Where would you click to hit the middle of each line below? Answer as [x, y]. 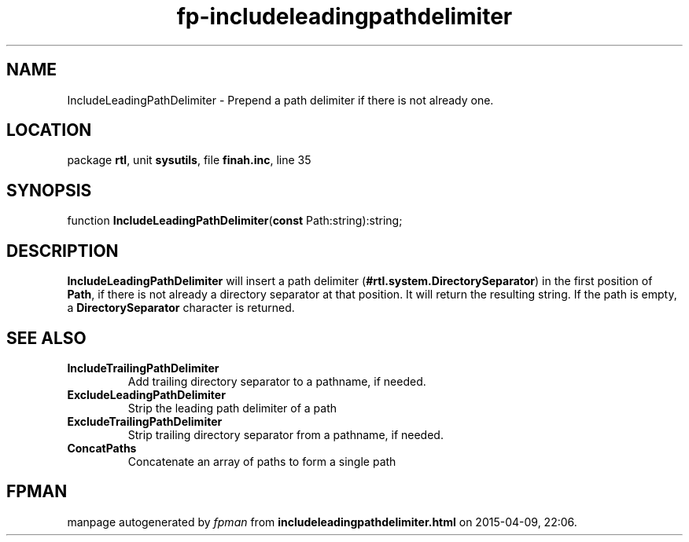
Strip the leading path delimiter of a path [232, 408]
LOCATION [49, 130]
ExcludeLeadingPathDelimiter [146, 394]
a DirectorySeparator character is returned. [181, 308]
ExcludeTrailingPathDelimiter [145, 421]
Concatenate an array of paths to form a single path [262, 461]
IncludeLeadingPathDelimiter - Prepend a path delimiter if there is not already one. [280, 100]
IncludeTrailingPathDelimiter [143, 368]
